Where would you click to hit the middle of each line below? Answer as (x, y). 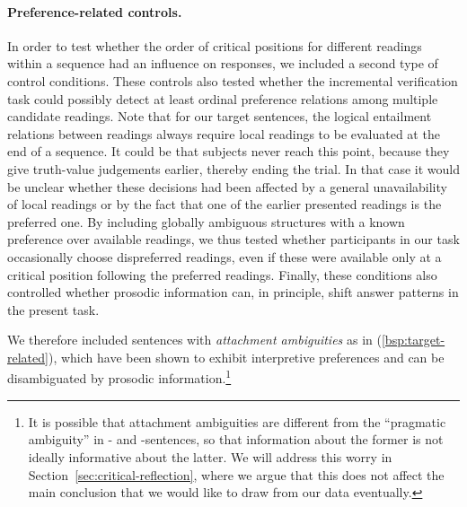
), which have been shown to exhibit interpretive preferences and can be (246, 357)
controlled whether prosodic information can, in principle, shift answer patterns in (233, 292)
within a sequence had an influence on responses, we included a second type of (223, 63)
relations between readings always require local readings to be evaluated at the (224, 133)
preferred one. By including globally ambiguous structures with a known (206, 221)
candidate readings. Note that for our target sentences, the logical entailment (220, 116)
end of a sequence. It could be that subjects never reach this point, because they (229, 151)
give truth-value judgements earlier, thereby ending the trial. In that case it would (233, 168)
